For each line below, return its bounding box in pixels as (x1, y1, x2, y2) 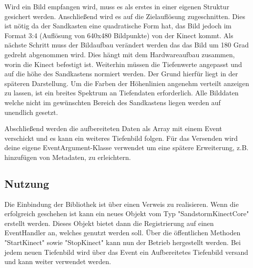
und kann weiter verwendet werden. (4, 256, 111, 267)
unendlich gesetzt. (4, 107, 58, 117)
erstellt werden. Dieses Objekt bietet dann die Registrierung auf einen (4, 218, 214, 228)
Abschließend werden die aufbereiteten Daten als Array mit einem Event (4, 123, 222, 134)
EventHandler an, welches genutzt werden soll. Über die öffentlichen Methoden (4, 227, 241, 238)
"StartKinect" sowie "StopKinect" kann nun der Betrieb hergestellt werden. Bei (4, 237, 241, 247)
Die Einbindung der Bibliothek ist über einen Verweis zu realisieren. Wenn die (4, 199, 239, 209)
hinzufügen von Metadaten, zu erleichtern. (4, 152, 131, 162)
